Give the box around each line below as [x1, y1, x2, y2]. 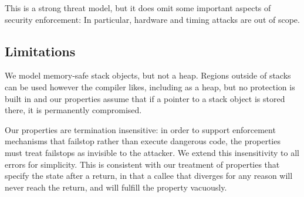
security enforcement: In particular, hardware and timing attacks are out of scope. [5, 13, 300, 25]
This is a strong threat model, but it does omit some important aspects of [5, 2, 271, 13]
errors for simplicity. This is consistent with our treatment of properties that [5, 158, 280, 170]
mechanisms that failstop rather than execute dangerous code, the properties [5, 135, 281, 147]
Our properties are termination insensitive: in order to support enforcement [5, 123, 276, 135]
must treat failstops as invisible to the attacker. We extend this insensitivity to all [5, 146, 299, 158]
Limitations [5, 42, 76, 60]
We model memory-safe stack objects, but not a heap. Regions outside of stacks [5, 69, 291, 81]
